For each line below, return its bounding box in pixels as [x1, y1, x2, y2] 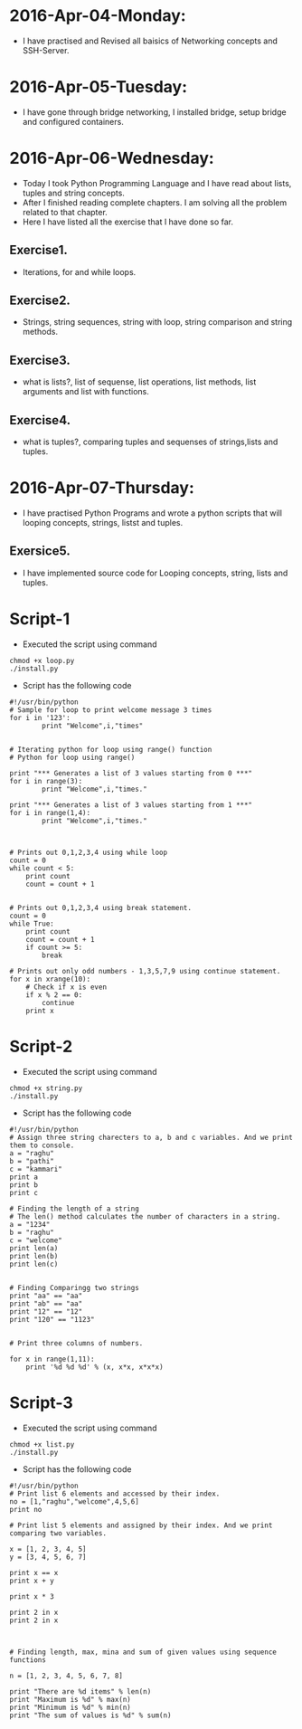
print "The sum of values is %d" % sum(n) [9, 1711, 172, 1720]
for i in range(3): [9, 776, 83, 785]
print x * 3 [9, 1591, 54, 1601]
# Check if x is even [25, 983, 107, 992]
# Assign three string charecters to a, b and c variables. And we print [9, 1133, 294, 1142]
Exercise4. [9, 413, 71, 428]
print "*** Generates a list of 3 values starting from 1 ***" [9, 800, 253, 810]
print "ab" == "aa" [9, 1299, 83, 1308]
